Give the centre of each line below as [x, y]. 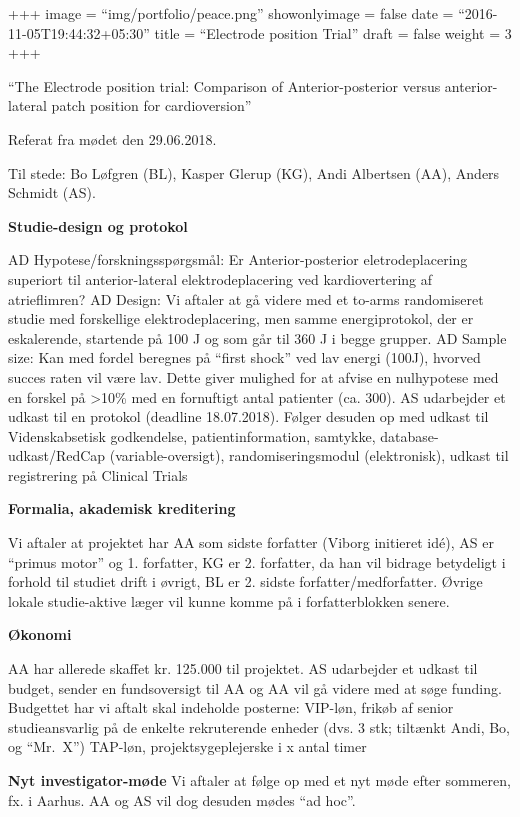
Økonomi [40, 634]
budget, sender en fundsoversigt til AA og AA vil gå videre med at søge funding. [255, 687]
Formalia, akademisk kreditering [122, 508]
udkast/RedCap [57, 455]
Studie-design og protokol [98, 225]
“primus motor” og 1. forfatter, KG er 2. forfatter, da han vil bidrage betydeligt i [257, 561]
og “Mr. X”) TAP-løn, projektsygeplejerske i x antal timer [187, 746]
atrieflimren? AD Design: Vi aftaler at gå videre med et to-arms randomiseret [246, 298]
